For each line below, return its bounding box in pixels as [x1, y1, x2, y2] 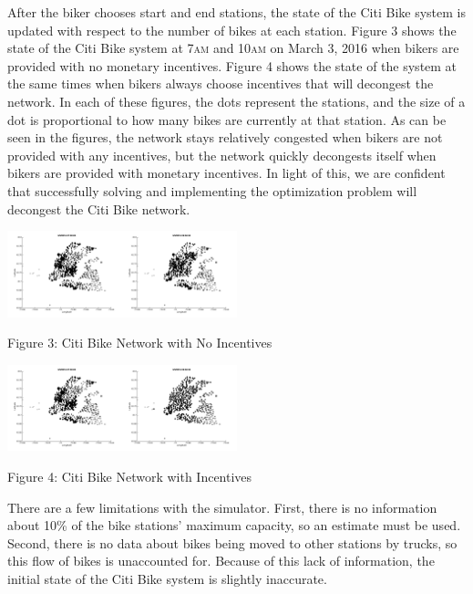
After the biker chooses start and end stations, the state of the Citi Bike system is [7, 3, 466, 21]
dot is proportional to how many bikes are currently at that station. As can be [7, 109, 447, 129]
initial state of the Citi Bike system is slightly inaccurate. [7, 568, 327, 588]
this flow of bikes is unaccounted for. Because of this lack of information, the [7, 551, 435, 570]
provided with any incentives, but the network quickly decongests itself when [7, 145, 437, 164]
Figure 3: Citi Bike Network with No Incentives [7, 333, 272, 352]
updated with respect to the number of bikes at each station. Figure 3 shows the [7, 20, 457, 39]
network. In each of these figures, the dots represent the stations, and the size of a [7, 91, 466, 110]
